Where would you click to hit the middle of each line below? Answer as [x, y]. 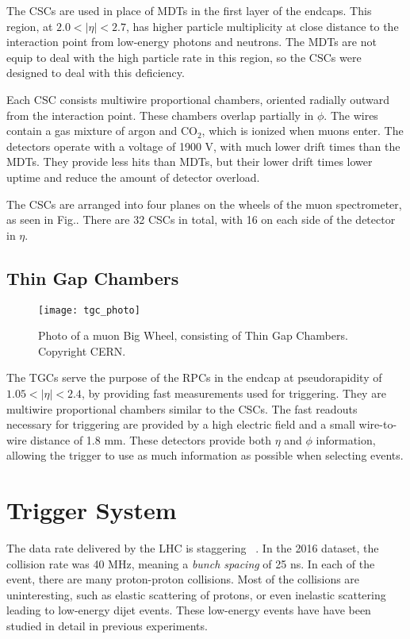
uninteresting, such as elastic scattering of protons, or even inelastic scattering [196, 594]
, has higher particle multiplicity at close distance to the [262, 26]
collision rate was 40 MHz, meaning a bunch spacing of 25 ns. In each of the [191, 563]
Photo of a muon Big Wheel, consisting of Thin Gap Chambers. [193, 335]
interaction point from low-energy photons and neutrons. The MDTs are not [192, 42]
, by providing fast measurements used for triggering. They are [234, 393]
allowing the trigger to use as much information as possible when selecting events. [205, 455]
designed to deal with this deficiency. [96, 73]
